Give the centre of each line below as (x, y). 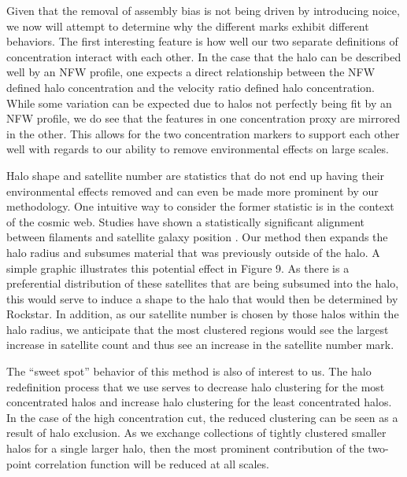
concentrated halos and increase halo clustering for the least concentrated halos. (199, 402)
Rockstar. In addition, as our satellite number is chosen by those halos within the (203, 314)
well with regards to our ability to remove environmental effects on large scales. (198, 149)
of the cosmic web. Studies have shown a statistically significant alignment (186, 221)
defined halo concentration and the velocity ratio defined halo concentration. (191, 87)
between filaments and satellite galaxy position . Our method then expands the (197, 237)
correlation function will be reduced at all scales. (152, 463)
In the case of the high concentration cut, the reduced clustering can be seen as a (202, 417)
